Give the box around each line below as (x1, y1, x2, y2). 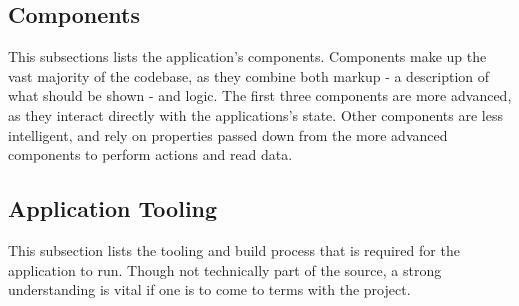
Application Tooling (8, 193, 218, 224)
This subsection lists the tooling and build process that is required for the (8, 239, 460, 260)
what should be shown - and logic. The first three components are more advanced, (8, 85, 512, 106)
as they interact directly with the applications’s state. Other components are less (8, 104, 503, 125)
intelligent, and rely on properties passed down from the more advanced (8, 124, 448, 145)
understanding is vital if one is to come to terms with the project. (8, 279, 411, 300)
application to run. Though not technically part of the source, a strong (8, 259, 442, 280)
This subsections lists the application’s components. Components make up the (8, 46, 487, 67)
